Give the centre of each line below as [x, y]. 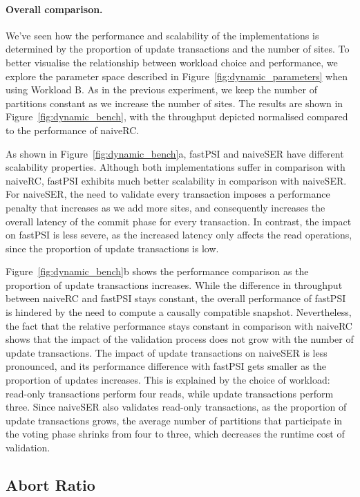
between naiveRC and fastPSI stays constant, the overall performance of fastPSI [176, 298]
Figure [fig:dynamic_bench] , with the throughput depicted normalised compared [177, 116]
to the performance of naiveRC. [73, 130]
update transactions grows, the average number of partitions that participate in [174, 420]
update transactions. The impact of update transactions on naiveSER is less [167, 352]
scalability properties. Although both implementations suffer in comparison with [176, 167]
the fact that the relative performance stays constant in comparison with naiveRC [179, 325]
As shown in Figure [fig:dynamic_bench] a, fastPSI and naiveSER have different [175, 153]
